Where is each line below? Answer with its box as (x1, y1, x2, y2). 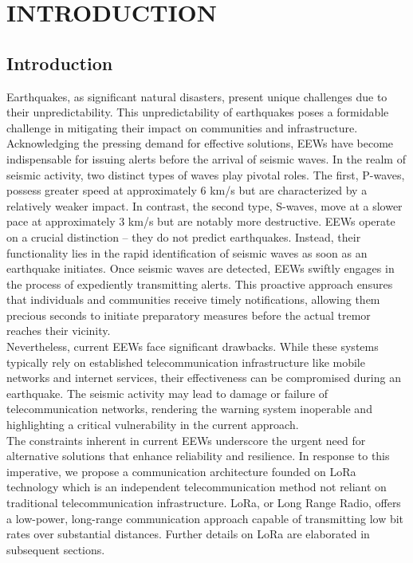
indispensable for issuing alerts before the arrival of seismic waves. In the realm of (6, 150, 406, 167)
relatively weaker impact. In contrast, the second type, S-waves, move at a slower (6, 197, 403, 214)
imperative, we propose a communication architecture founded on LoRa (6, 463, 356, 479)
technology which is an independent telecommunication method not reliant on (6, 478, 387, 495)
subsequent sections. (6, 541, 105, 557)
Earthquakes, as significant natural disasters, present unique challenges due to (6, 88, 387, 104)
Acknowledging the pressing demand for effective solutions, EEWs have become (6, 135, 394, 152)
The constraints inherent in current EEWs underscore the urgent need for (6, 431, 366, 448)
